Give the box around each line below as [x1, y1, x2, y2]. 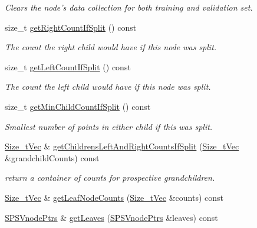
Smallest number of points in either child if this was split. [5, 120, 213, 132]
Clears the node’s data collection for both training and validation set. [5, 1, 253, 13]
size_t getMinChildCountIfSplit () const [5, 100, 151, 112]
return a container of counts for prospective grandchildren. [5, 171, 215, 184]
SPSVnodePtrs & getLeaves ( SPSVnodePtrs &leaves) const [5, 211, 218, 223]
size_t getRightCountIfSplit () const [5, 21, 137, 33]
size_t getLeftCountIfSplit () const [5, 60, 131, 73]
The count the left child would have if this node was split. [5, 80, 211, 93]
